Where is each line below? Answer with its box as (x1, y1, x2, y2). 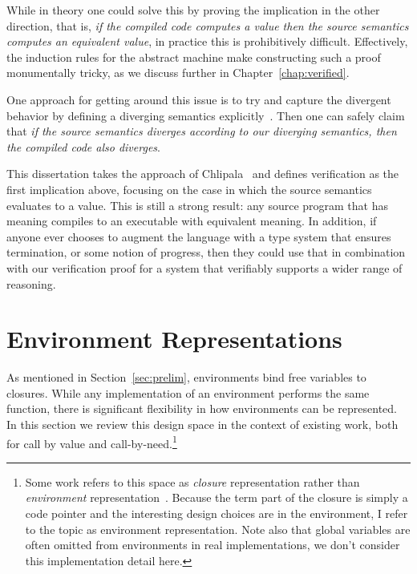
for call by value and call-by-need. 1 (6, 432, 177, 451)
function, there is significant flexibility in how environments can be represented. (6, 400, 397, 417)
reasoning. (6, 275, 56, 292)
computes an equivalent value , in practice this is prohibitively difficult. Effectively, (6, 33, 408, 50)
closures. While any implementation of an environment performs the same (6, 384, 370, 401)
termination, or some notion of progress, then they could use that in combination (6, 244, 406, 261)
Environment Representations (6, 322, 342, 355)
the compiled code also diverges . (6, 138, 160, 155)
